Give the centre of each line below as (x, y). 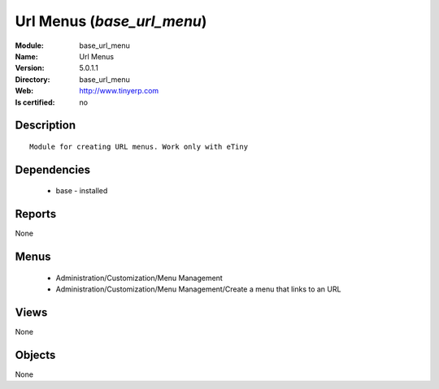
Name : (26, 56)
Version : (30, 68)
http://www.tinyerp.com (119, 91)
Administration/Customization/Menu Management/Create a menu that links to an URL (198, 289)
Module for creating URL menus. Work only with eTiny (139, 147)
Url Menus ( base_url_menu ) (111, 21)
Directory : (33, 79)
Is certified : (35, 102)
